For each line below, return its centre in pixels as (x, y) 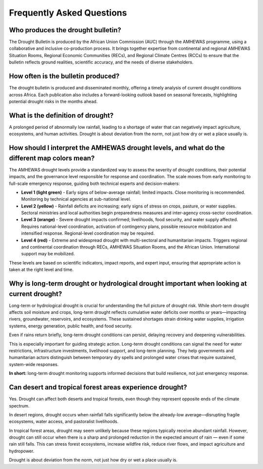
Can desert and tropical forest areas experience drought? (98, 387)
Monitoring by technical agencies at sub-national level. (76, 199)
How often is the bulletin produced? (64, 76)
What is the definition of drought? (61, 115)
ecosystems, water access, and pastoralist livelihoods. (64, 422)
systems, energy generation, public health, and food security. (71, 326)
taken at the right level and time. (41, 270)
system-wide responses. (34, 364)
